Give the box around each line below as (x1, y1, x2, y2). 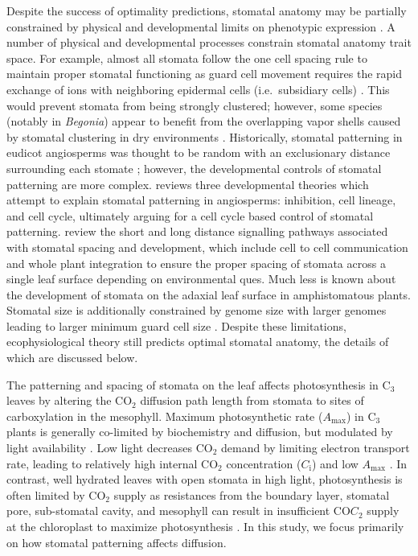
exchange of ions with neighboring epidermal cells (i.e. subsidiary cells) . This (6, 80, 390, 97)
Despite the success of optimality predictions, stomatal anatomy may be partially (6, 2, 407, 19)
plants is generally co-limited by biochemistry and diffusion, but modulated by (6, 423, 393, 440)
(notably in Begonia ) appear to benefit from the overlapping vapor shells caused (6, 113, 401, 130)
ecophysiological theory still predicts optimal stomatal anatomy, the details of (6, 333, 389, 350)
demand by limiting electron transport (221, 439, 410, 456)
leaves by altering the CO (6, 392, 133, 409)
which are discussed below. (6, 349, 138, 366)
